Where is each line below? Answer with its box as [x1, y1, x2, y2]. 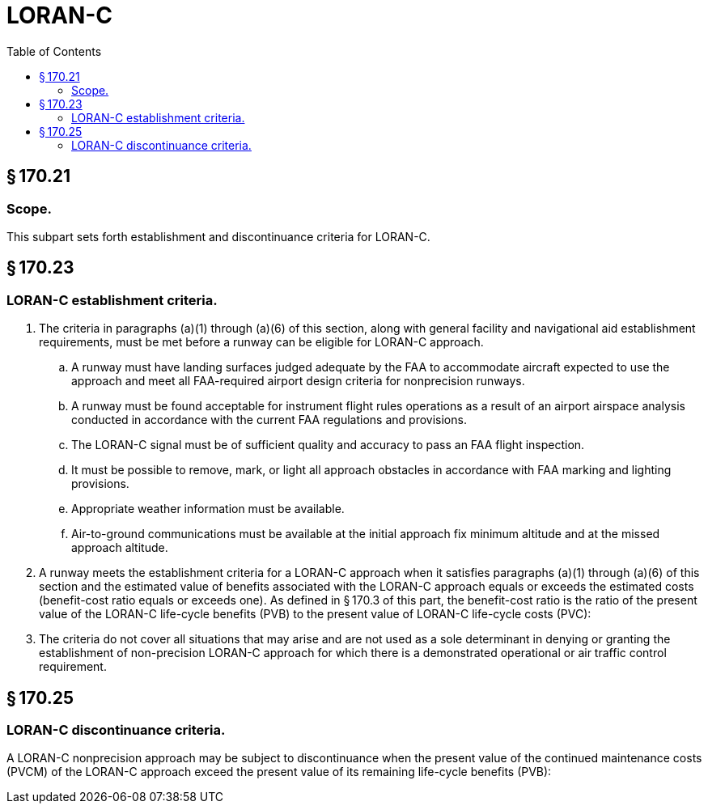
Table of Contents [6, 44, 102, 58]
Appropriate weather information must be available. [71, 502, 345, 516]
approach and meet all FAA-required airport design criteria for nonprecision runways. [71, 374, 525, 388]
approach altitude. [71, 541, 168, 555]
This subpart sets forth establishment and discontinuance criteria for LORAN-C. [6, 229, 430, 244]
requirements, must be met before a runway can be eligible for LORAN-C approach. [39, 335, 484, 350]
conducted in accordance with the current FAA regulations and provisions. [71, 413, 467, 427]
